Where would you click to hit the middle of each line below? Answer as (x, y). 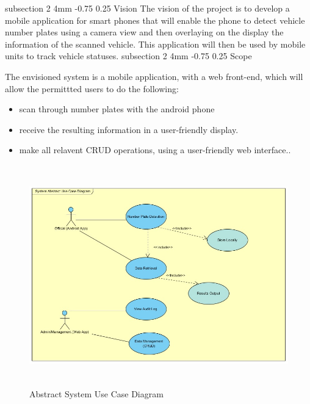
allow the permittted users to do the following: (92, 88)
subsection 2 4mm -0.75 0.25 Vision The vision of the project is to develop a (147, 8)
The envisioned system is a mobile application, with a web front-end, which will (154, 76)
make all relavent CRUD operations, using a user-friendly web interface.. (155, 150)
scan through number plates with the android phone (117, 109)
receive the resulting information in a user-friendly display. (129, 129)
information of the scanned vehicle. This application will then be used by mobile (155, 44)
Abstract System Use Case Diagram (96, 394)
